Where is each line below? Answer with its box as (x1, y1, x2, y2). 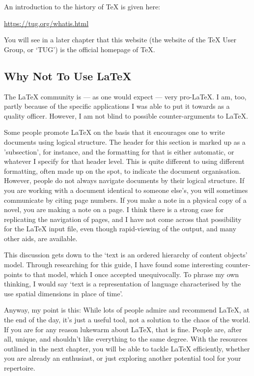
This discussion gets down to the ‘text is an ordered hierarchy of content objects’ (4, 250, 248, 260)
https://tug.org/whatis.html (4, 18, 89, 28)
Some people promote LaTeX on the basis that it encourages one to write (4, 127, 225, 137)
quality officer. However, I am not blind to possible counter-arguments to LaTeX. (4, 110, 248, 121)
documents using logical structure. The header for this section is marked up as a (4, 136, 246, 147)
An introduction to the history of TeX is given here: (4, 1, 161, 11)
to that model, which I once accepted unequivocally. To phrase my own (25, 269, 239, 279)
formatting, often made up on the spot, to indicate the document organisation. (4, 165, 241, 176)
